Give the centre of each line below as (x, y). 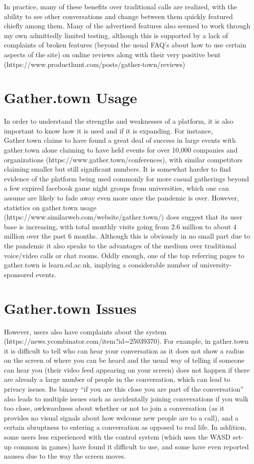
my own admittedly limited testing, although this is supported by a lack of (116, 35)
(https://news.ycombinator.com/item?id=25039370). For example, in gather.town (126, 341)
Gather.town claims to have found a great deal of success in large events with (120, 140)
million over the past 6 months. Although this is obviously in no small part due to (127, 236)
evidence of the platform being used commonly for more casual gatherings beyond (127, 178)
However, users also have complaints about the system (85, 331)
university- (216, 265)
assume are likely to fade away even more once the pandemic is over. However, (122, 198)
